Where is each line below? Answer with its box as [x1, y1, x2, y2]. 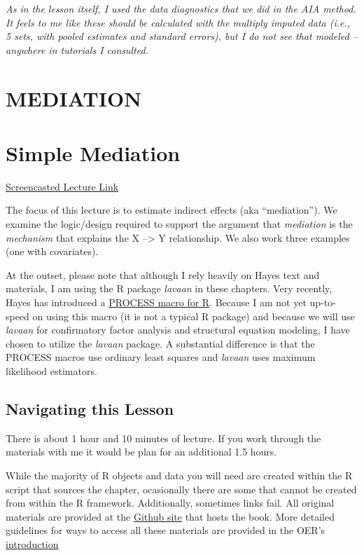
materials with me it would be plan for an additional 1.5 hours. [6, 444, 277, 459]
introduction [6, 536, 59, 551]
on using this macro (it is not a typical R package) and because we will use [32, 308, 355, 323]
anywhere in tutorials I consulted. [6, 42, 149, 57]
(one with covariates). [6, 244, 99, 259]
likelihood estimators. [6, 364, 97, 378]
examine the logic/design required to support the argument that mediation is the [6, 217, 353, 231]
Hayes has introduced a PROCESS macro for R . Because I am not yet [6, 295, 307, 310]
